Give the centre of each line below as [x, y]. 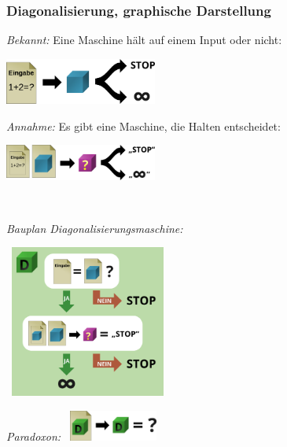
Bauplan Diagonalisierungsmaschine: [95, 228]
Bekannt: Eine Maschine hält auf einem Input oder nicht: [144, 40]
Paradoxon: [34, 436]
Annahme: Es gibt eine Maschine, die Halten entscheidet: [143, 126]
